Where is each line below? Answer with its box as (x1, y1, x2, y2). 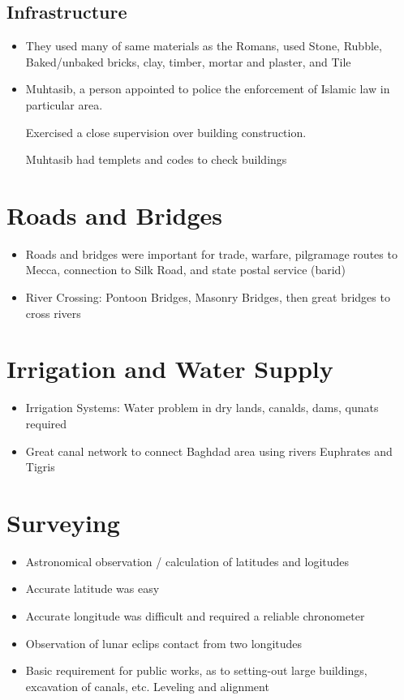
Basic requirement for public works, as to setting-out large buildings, (25, 662, 367, 679)
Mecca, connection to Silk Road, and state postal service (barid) (25, 261, 346, 278)
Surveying (6, 505, 120, 539)
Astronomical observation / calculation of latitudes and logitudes (25, 552, 350, 569)
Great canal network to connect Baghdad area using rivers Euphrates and (25, 442, 393, 459)
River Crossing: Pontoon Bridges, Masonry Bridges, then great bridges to (25, 289, 390, 306)
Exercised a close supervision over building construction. (25, 123, 307, 140)
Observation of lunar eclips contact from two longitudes (25, 634, 303, 651)
